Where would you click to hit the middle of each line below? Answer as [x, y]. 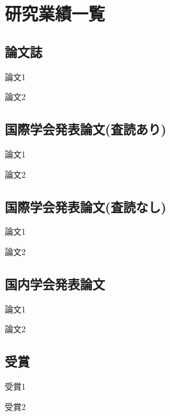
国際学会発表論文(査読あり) [86, 129]
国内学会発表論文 [55, 283]
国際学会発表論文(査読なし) [86, 206]
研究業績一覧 [55, 13]
